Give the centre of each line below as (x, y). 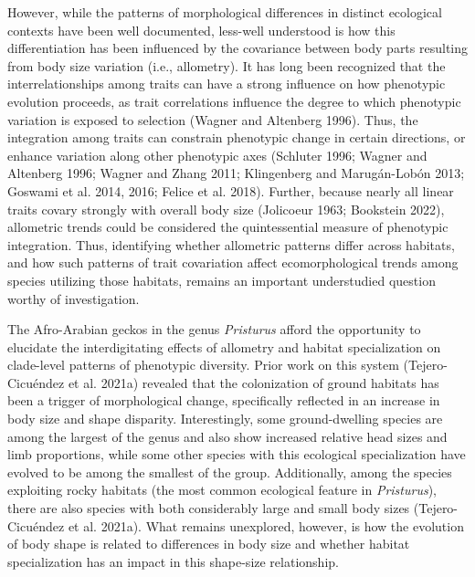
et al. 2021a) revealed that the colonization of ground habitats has (253, 382)
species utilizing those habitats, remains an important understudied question (222, 280)
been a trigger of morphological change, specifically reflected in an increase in (224, 400)
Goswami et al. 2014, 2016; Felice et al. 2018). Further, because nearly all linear (231, 190)
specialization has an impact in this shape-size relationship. (173, 561)
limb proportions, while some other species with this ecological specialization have (237, 454)
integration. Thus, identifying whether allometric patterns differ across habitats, (231, 244)
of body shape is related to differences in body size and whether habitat (209, 544)
